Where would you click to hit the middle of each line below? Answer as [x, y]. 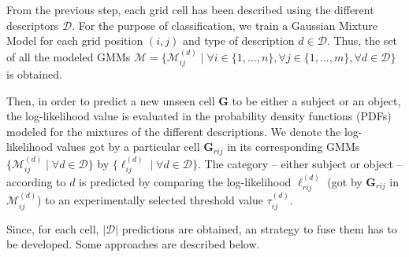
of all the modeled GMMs [69, 56]
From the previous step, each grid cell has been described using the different [190, 9]
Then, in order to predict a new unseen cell [111, 100]
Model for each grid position [75, 40]
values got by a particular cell [128, 147]
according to [36, 181]
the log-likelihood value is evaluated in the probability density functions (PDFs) [199, 116]
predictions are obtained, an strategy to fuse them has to [259, 228]
